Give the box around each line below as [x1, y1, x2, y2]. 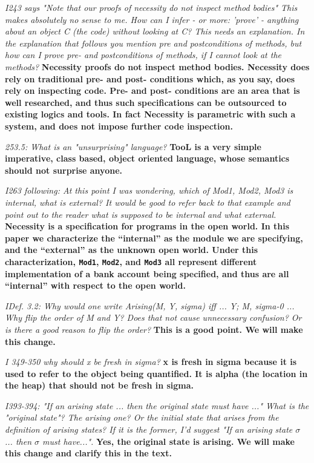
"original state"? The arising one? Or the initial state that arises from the [5, 411, 279, 424]
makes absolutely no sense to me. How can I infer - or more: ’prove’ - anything [5, 13, 299, 25]
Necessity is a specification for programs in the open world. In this [5, 220, 290, 232]
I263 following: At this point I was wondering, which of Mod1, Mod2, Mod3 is [5, 184, 293, 197]
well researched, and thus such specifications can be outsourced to [5, 96, 287, 108]
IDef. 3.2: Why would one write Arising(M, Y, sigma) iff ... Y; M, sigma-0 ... [5, 299, 295, 312]
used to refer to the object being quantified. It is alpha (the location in [5, 367, 308, 379]
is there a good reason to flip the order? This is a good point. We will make [5, 323, 303, 335]
